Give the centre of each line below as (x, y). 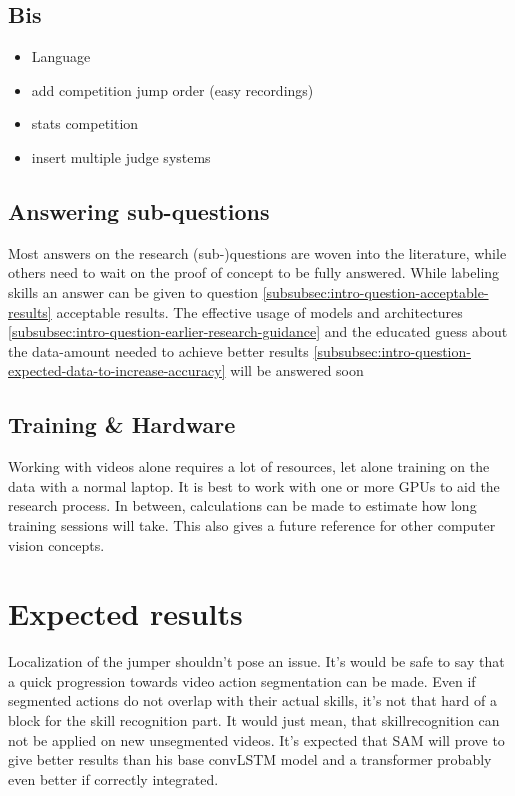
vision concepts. (56, 544)
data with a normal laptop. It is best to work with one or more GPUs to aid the (254, 485)
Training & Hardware (122, 424)
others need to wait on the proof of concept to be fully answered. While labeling (254, 272)
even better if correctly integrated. (113, 778)
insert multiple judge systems (121, 156)
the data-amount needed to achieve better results (158, 350)
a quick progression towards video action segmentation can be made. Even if (242, 680)
